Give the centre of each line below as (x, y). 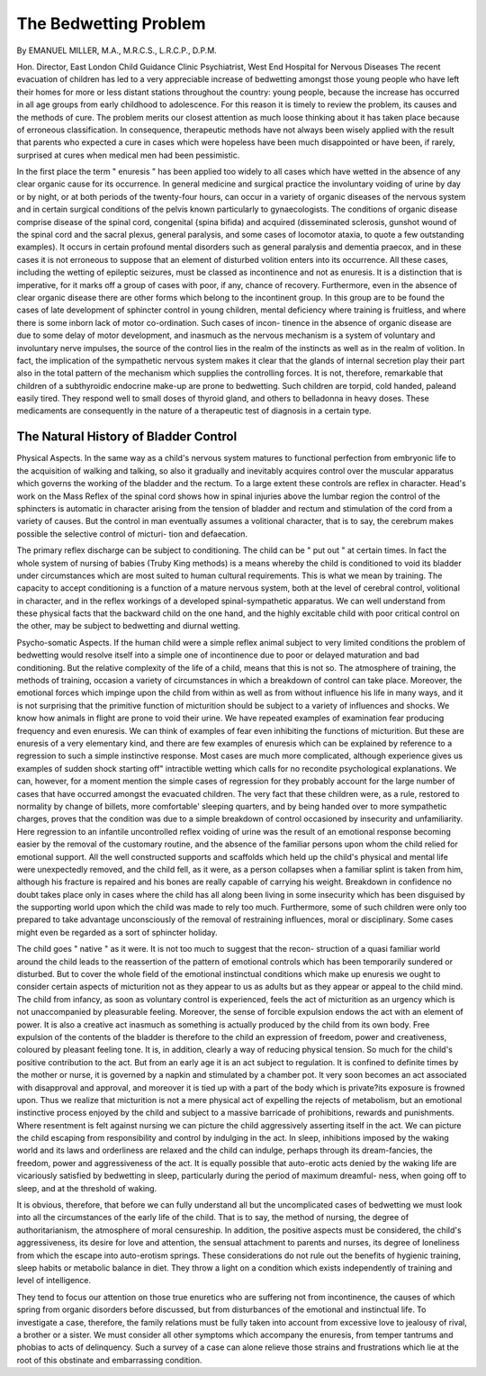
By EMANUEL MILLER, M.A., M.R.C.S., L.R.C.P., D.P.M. (117, 50)
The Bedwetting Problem (111, 23)
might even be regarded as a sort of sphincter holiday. (117, 932)
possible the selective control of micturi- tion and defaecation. (132, 534)
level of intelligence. (54, 1281)
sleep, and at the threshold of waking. (87, 1188)
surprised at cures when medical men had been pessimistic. (128, 155)
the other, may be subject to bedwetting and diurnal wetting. (128, 626)
